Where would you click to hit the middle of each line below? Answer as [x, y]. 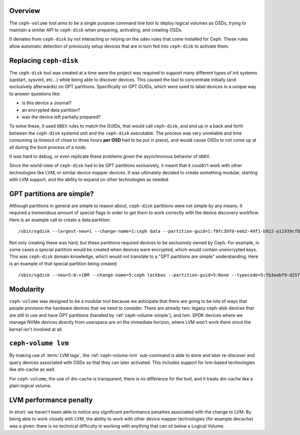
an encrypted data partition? [51, 110]
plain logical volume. [30, 386]
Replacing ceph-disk [44, 60]
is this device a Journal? [47, 103]
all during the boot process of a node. [48, 147]
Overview [25, 11]
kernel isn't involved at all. [36, 329]
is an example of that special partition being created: [63, 263]
